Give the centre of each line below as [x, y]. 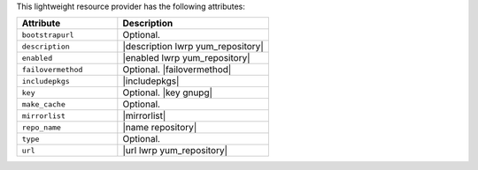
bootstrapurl [48, 35]
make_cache [44, 104]
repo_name [42, 127]
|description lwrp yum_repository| [193, 47]
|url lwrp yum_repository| [175, 151]
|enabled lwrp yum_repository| [187, 58]
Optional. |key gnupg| [167, 92]
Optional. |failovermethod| [177, 70]
